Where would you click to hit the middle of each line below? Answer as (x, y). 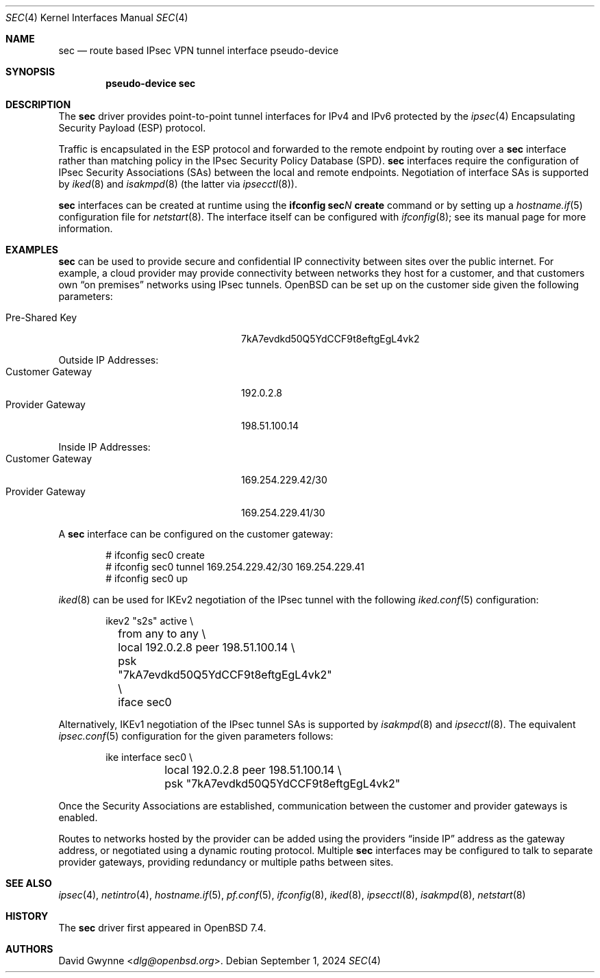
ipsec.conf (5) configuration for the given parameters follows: (196, 736)
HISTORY (27, 916)
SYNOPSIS (30, 72)
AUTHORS (29, 949)
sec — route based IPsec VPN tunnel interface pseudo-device (199, 50)
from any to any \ (162, 634)
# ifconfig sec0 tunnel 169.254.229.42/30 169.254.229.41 (235, 567)
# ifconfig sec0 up (147, 578)
